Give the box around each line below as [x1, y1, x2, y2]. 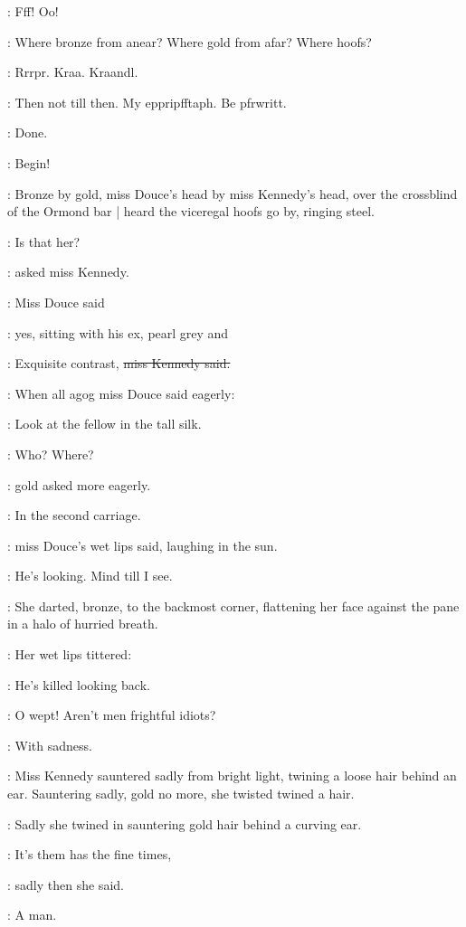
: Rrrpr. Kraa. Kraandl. [7, 62, 138, 81]
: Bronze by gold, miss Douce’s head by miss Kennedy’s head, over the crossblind [7, 184, 458, 203]
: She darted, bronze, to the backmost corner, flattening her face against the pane [7, 596, 460, 615]
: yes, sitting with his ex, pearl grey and [7, 323, 229, 342]
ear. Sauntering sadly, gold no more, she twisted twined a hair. [7, 784, 355, 803]
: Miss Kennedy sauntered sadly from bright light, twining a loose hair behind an [7, 766, 457, 785]
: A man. [7, 905, 57, 924]
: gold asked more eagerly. [7, 475, 151, 494]
